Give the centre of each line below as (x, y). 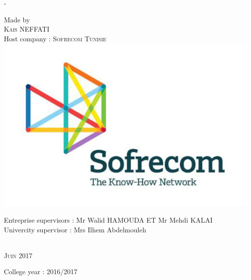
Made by (17, 19)
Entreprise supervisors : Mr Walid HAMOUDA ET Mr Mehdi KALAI (108, 219)
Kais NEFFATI (27, 29)
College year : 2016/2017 (41, 271)
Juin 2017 (18, 255)
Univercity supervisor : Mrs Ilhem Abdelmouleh (75, 229)
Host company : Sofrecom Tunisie (55, 38)
